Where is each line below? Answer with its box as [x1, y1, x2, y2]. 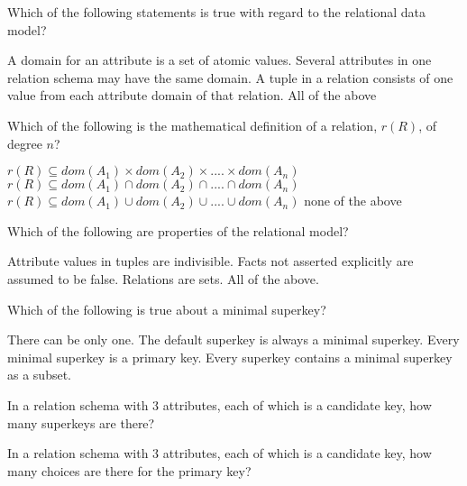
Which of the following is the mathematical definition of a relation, [7, 115, 378, 134]
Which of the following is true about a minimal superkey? [7, 299, 326, 318]
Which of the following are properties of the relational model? [7, 221, 349, 240]
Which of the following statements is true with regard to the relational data [7, 3, 426, 21]
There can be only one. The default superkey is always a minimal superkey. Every [7, 330, 460, 349]
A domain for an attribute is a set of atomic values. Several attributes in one [7, 50, 432, 69]
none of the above [304, 191, 402, 210]
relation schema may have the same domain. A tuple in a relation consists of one [7, 68, 453, 87]
